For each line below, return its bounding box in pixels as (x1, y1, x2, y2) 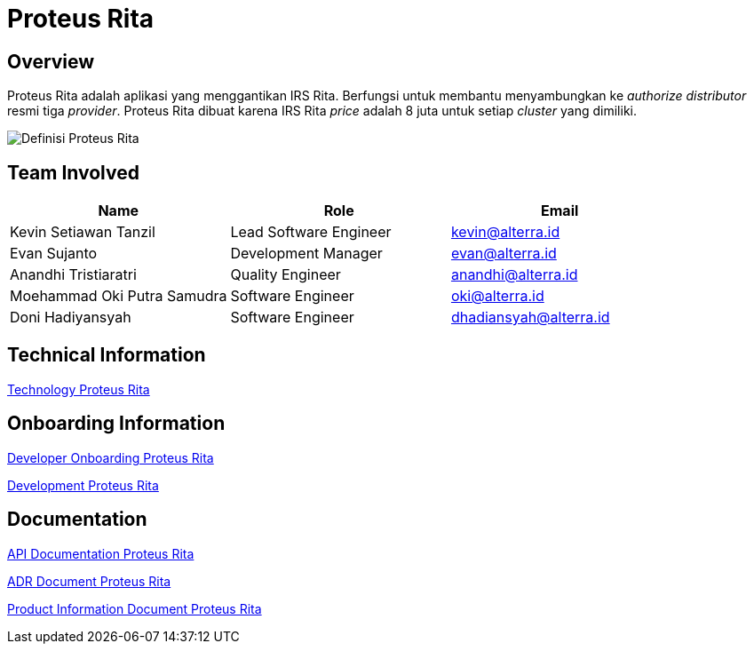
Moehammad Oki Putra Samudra (10, 287, 227, 306)
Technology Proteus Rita (7, 381, 150, 397)
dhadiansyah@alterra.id (450, 308, 610, 327)
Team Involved (7, 161, 139, 184)
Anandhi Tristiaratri (10, 266, 137, 284)
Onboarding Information (7, 412, 226, 435)
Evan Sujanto (10, 244, 98, 263)
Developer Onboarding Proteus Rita (7, 449, 214, 465)
